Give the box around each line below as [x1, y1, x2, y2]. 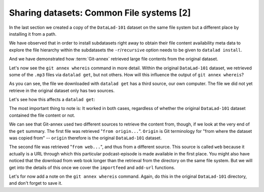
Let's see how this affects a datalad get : [9, 97, 95, 103]
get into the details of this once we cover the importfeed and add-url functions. [9, 164, 176, 171]
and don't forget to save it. [9, 180, 63, 186]
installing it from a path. [9, 31, 57, 37]
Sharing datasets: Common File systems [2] [9, 7, 191, 18]
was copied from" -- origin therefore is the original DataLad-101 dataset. [9, 135, 162, 141]
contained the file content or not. [9, 112, 75, 118]
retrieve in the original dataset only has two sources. [9, 87, 115, 93]
